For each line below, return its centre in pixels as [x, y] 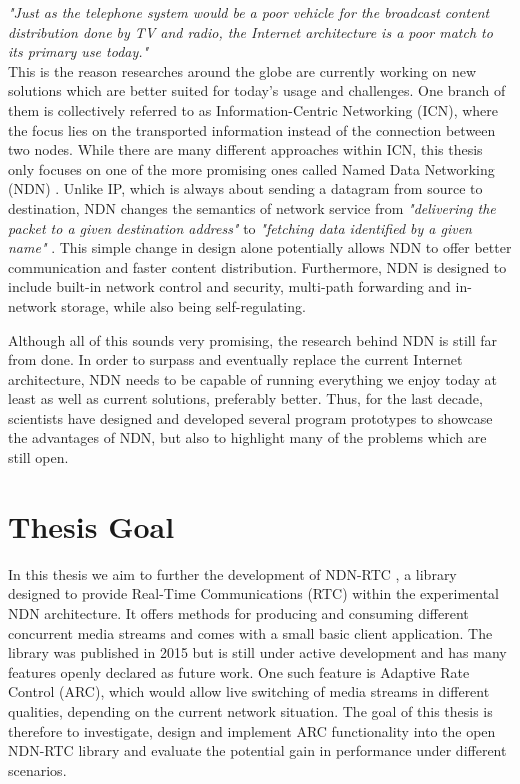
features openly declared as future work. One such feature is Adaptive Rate [239, 671]
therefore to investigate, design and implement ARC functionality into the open [252, 730]
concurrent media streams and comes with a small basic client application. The [250, 632]
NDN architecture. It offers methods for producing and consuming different [238, 612]
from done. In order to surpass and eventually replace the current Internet [235, 359]
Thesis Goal [91, 525]
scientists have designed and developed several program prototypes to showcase [250, 417]
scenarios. [37, 769]
